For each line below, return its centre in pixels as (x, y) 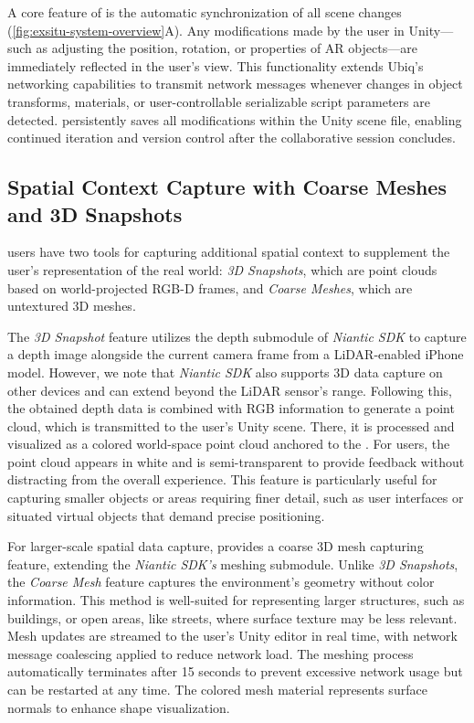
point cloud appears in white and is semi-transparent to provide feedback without (236, 461)
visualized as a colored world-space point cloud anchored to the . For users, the (229, 444)
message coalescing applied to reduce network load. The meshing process (211, 653)
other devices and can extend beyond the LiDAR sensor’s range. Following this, (230, 390)
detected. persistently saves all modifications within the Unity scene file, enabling (235, 119)
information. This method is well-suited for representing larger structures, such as (236, 600)
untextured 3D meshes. (72, 306)
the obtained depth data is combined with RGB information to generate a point (231, 408)
